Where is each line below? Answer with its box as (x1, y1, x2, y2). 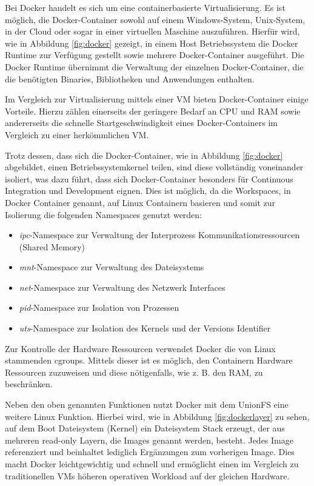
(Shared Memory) (19, 240, 85, 253)
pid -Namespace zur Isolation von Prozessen (19, 301, 179, 314)
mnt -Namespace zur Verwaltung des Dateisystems (19, 261, 204, 273)
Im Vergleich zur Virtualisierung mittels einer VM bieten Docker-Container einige (5, 93, 309, 105)
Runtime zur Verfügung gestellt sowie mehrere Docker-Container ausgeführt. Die (5, 48, 304, 61)
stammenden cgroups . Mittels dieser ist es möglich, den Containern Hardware (5, 354, 293, 367)
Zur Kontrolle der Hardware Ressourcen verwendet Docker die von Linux (5, 342, 276, 355)
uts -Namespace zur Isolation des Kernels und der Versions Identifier (19, 322, 271, 335)
